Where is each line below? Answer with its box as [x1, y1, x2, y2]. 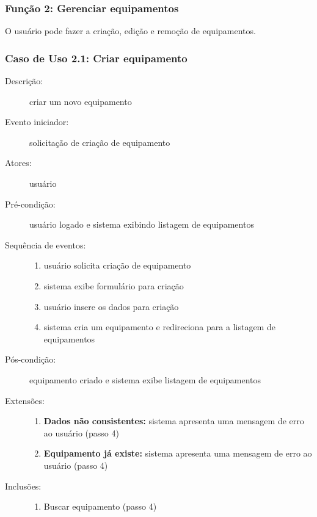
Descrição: [5, 74, 43, 87]
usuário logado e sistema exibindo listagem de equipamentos [29, 218, 254, 231]
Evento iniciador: [5, 115, 69, 128]
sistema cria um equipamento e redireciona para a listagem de [43, 320, 275, 333]
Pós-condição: [5, 353, 56, 366]
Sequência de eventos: [5, 238, 86, 251]
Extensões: [5, 394, 45, 407]
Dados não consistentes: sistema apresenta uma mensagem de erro [43, 414, 304, 427]
